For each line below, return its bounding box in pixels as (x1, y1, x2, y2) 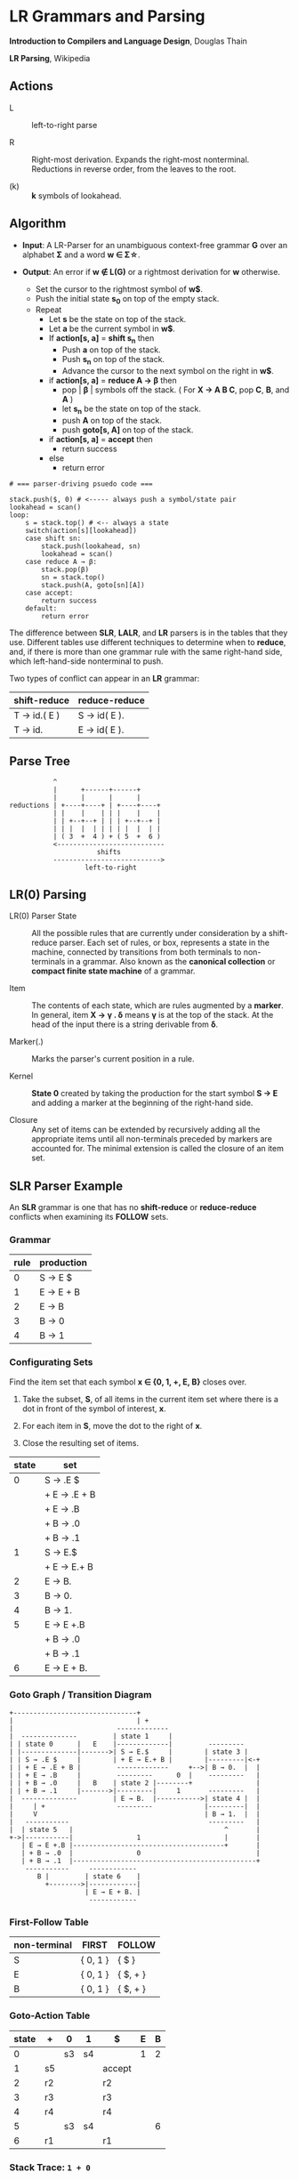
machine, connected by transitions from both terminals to (31, 947, 242, 957)
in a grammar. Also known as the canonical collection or (67, 957, 276, 967)
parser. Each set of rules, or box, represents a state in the (59, 937, 270, 949)
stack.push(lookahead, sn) (41, 541, 141, 551)
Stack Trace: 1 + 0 (9, 2160, 91, 2173)
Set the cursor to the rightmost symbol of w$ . (35, 283, 203, 295)
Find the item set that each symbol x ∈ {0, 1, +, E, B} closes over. (9, 1377, 247, 1387)
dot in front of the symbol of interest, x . (21, 1403, 166, 1414)
